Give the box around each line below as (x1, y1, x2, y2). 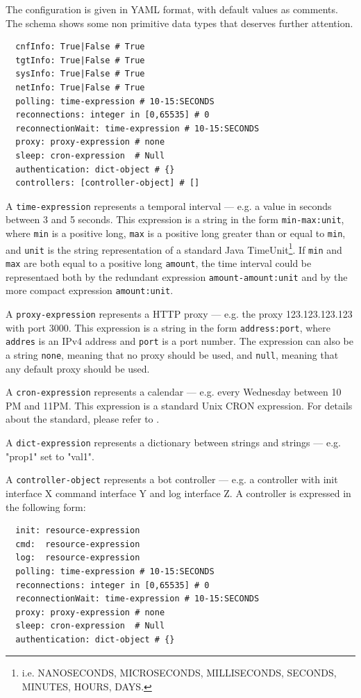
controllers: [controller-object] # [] (15, 178, 200, 188)
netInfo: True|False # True (15, 82, 145, 92)
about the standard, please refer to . (6, 412, 160, 426)
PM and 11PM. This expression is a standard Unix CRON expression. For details (6, 398, 353, 412)
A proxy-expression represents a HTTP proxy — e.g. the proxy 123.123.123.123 (6, 306, 353, 320)
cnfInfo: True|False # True (15, 42, 145, 52)
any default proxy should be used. (6, 361, 150, 375)
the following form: (6, 499, 86, 514)
